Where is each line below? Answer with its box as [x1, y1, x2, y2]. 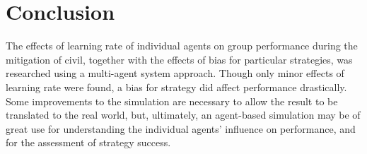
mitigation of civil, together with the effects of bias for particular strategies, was [6, 52, 353, 66]
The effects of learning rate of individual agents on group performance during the [6, 38, 358, 53]
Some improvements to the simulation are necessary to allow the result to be [6, 93, 338, 108]
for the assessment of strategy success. [6, 135, 171, 150]
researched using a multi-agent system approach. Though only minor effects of [6, 66, 344, 81]
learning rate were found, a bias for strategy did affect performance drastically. [6, 79, 347, 94]
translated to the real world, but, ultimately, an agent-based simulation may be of [6, 107, 361, 122]
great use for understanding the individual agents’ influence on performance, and [6, 121, 356, 136]
